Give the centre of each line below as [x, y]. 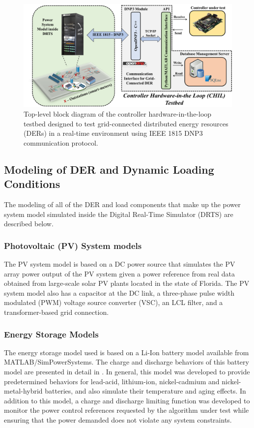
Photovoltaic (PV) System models [73, 245]
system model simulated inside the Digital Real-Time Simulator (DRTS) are [119, 214]
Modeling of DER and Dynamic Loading [109, 169]
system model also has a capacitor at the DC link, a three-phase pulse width [119, 292]
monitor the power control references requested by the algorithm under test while [127, 410]
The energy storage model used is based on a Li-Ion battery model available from [127, 352]
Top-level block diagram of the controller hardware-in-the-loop [118, 114]
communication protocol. [61, 142]
